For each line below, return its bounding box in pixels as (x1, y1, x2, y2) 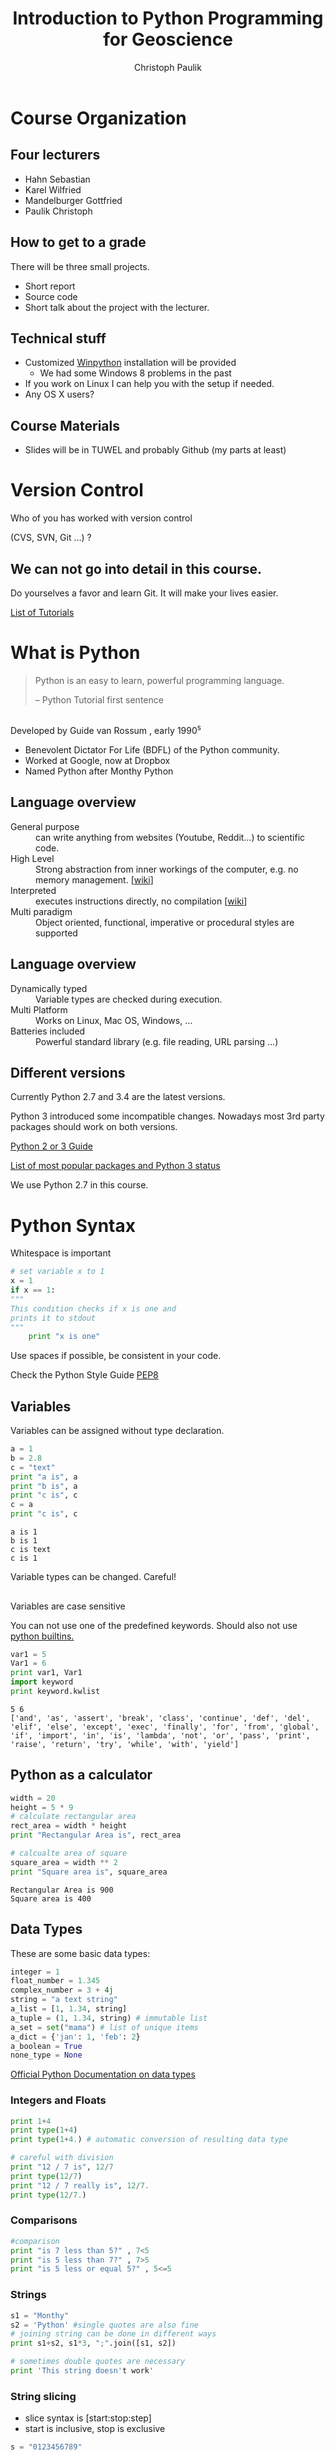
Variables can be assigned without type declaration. (10, 1425, 225, 1437)
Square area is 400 (10, 1893, 92, 1904)
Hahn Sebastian (24, 173, 91, 185)
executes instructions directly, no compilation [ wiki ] (35, 895, 248, 907)
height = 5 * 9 (10, 1802, 74, 1812)
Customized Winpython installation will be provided (24, 357, 237, 369)
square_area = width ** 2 (10, 1857, 118, 1867)
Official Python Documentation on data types (10, 2068, 196, 2081)
